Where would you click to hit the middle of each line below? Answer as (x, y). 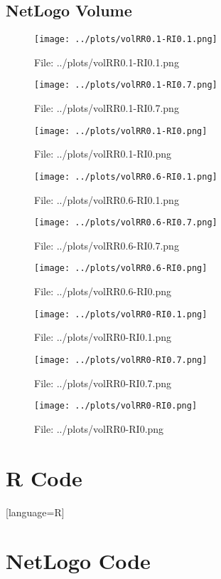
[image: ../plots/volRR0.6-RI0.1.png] (126, 176)
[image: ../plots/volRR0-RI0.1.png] (121, 314)
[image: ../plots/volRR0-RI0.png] (116, 406)
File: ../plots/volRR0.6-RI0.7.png (107, 245)
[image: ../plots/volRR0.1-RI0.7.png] (126, 85)
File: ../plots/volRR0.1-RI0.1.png (107, 62)
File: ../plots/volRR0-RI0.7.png (103, 383)
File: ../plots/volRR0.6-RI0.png (103, 291)
